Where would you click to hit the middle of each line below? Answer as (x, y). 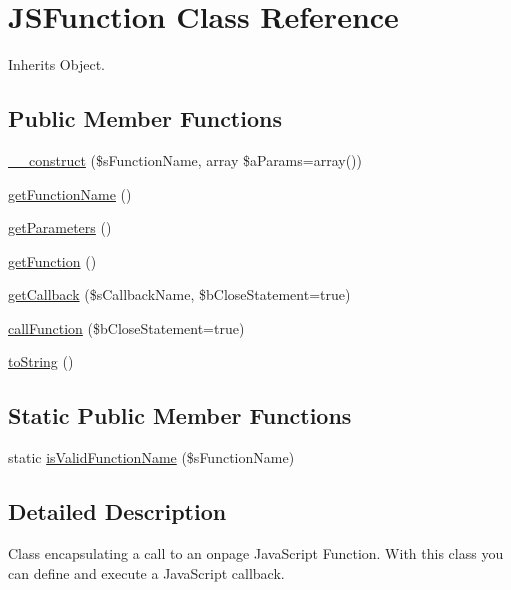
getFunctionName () (70, 193)
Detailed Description (117, 511)
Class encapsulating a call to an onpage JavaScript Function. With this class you (256, 553)
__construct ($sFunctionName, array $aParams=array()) (185, 159)
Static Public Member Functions (180, 415)
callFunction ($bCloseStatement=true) (126, 327)
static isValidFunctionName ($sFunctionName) (151, 457)
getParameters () (60, 227)
